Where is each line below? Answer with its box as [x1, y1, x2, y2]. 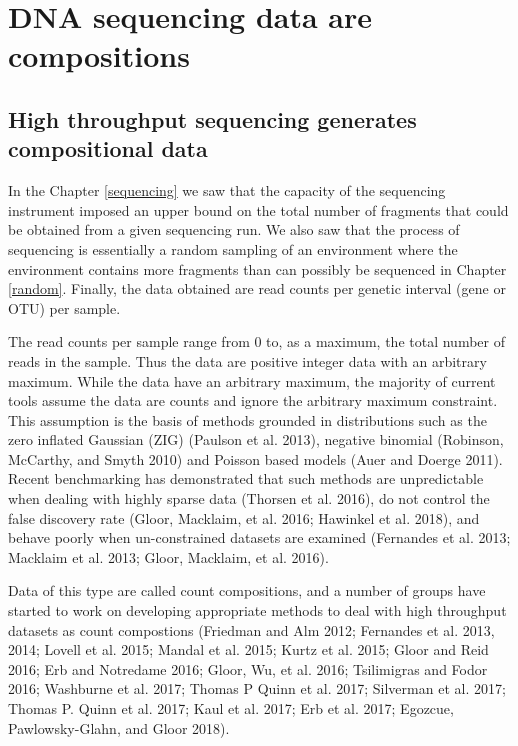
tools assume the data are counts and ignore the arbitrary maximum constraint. [8, 390, 498, 411]
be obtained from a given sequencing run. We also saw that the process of [8, 219, 460, 240]
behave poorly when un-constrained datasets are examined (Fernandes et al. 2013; [8, 527, 511, 548]
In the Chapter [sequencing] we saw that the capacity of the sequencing [8, 180, 446, 201]
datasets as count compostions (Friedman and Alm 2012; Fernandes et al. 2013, [8, 619, 495, 640]
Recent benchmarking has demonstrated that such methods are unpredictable [8, 468, 484, 489]
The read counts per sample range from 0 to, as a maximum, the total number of [8, 331, 505, 352]
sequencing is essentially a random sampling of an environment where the [8, 238, 458, 259]
